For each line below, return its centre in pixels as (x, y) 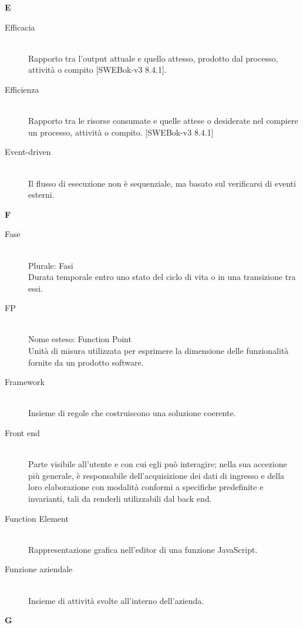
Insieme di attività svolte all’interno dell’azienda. (116, 600)
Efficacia (20, 27)
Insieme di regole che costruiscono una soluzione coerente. (132, 413)
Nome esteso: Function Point (80, 339)
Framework (25, 382)
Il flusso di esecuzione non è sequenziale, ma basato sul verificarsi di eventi (162, 183)
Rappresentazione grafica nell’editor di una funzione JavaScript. (143, 549)
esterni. (41, 195)
